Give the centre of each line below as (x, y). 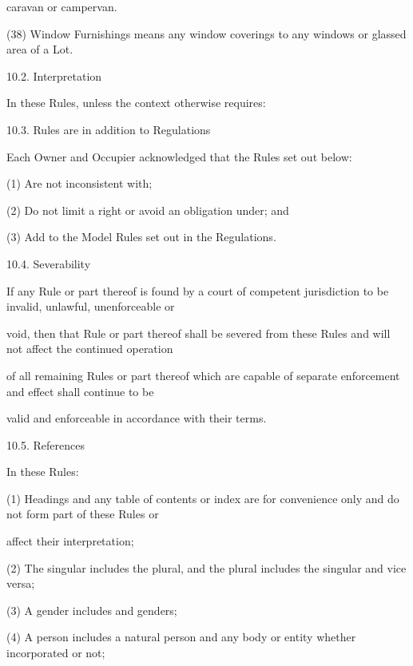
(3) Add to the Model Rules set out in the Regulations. (141, 237)
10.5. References (46, 444)
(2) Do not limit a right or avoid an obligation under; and (148, 210)
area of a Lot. (40, 49)
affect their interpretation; (70, 541)
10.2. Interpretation (54, 75)
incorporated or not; (56, 653)
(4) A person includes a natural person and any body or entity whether (181, 637)
